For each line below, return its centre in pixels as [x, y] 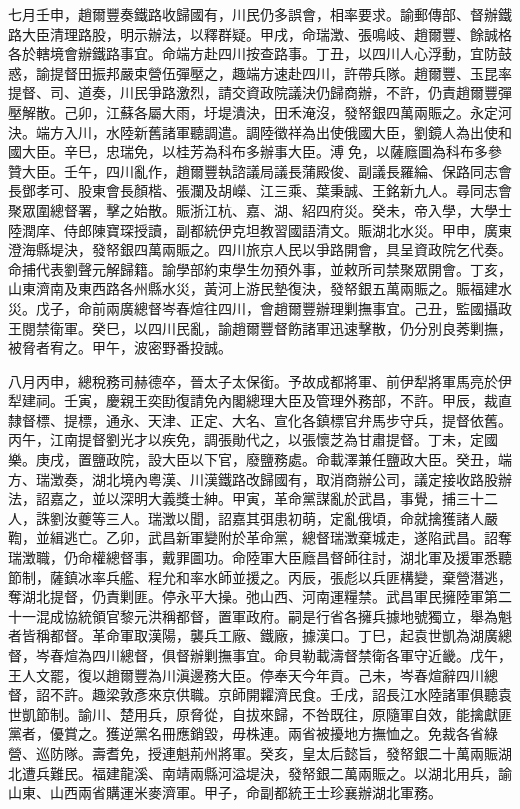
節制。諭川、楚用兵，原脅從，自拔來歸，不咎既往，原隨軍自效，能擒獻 [266, 713]
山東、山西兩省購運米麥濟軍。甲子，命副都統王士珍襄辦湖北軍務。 [225, 792]
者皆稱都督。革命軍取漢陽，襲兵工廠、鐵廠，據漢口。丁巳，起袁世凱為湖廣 [253, 635]
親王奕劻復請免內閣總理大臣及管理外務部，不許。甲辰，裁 [308, 400]
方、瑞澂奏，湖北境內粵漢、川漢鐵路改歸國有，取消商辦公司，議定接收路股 [253, 478]
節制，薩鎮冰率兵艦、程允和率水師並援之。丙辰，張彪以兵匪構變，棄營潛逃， [260, 576]
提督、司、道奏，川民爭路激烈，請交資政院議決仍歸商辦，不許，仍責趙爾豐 [253, 92]
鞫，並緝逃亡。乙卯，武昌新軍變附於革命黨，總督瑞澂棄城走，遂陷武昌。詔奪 [260, 537]
